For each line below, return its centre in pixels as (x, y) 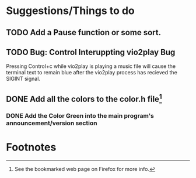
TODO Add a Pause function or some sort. (84, 32)
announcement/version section (52, 123)
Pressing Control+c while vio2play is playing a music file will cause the (91, 66)
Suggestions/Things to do (71, 11)
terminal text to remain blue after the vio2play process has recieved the (92, 73)
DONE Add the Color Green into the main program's (80, 115)
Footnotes (31, 147)
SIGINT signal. (23, 79)
